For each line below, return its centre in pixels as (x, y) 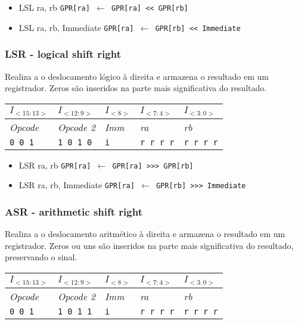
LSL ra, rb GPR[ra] (54, 7)
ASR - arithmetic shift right (74, 211)
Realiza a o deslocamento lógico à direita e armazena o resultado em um (137, 76)
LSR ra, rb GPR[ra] (55, 165)
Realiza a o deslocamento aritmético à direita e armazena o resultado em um (145, 234)
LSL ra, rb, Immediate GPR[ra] (76, 27)
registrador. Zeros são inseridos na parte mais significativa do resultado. (136, 88)
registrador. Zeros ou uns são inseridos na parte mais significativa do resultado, (149, 245)
